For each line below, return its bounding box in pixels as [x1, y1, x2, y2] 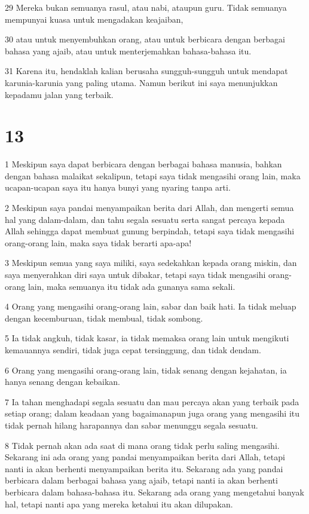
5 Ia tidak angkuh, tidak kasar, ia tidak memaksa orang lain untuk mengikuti [5, 332, 289, 344]
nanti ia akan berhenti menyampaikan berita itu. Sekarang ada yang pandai [5, 462, 283, 475]
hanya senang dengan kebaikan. [5, 375, 120, 388]
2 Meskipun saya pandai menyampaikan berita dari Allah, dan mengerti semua [5, 201, 294, 214]
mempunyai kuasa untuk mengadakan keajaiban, [5, 13, 183, 25]
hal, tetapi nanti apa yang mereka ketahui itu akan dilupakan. [5, 497, 233, 510]
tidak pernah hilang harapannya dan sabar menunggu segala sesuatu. [5, 418, 258, 431]
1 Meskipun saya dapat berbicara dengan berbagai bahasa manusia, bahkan [5, 158, 282, 170]
